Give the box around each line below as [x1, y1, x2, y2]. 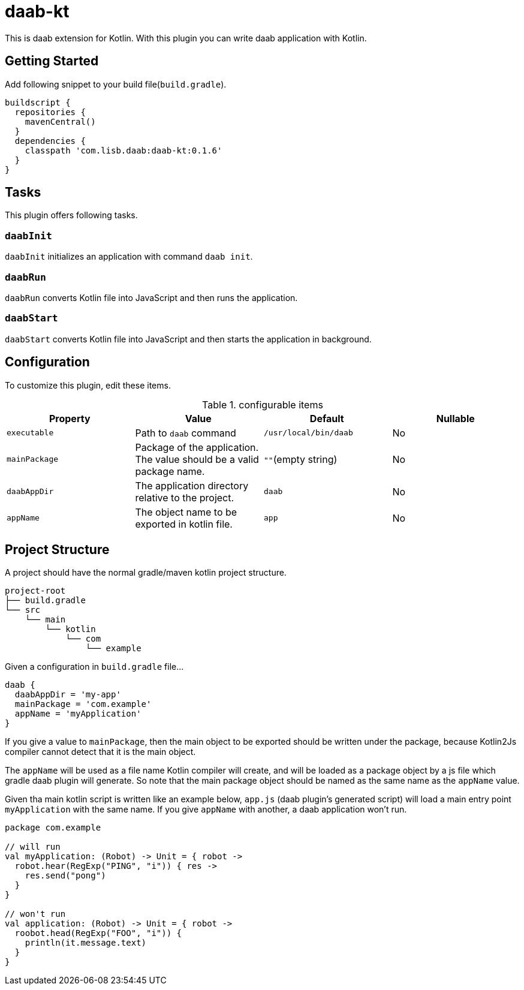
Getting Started [5, 53, 99, 69]
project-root [5, 586, 66, 596]
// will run [5, 842, 61, 852]
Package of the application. [135, 441, 259, 453]
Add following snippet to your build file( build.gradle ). [5, 79, 227, 89]
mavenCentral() [25, 116, 96, 127]
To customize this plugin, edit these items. [5, 380, 171, 390]
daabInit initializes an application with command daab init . [5, 251, 253, 262]
